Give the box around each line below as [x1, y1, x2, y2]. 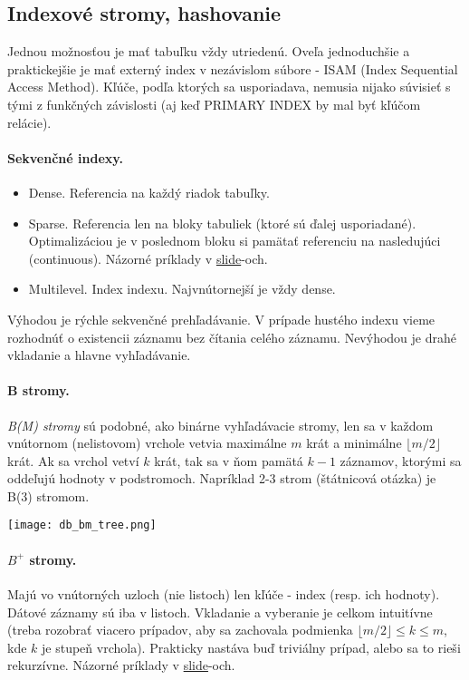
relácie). [7, 112, 52, 131]
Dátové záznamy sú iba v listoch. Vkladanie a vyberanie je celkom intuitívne [7, 602, 433, 621]
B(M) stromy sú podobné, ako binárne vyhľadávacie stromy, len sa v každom [7, 415, 434, 434]
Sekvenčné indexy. [7, 148, 123, 167]
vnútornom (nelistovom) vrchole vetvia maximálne [7, 433, 287, 452]
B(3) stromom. [7, 486, 90, 505]
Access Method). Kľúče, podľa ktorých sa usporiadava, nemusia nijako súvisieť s [7, 77, 451, 96]
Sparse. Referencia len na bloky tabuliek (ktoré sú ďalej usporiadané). [28, 213, 416, 232]
